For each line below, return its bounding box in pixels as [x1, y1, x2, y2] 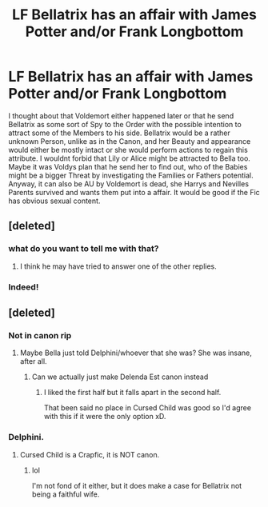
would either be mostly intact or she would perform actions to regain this [8, 145, 248, 154]
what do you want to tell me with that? [8, 243, 159, 254]
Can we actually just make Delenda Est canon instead [31, 372, 209, 381]
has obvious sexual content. [8, 196, 101, 206]
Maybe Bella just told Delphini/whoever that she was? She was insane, [19, 348, 252, 357]
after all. [19, 357, 47, 366]
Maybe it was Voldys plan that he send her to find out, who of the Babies [8, 162, 248, 171]
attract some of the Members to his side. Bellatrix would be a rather [8, 128, 230, 138]
